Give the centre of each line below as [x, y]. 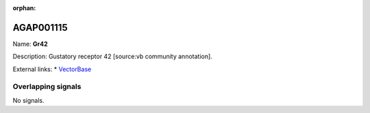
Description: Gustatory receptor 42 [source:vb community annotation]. [112, 56]
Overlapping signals [47, 87]
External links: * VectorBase [52, 69]
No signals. [28, 100]
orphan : [24, 8]
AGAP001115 [40, 27]
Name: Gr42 [30, 44]
